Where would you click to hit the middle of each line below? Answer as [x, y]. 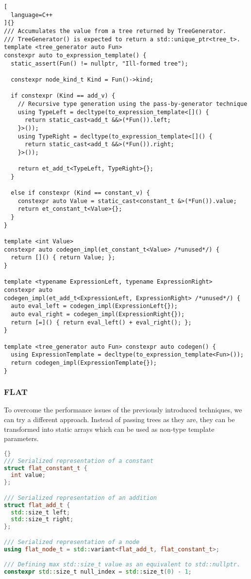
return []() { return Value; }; [63, 258]
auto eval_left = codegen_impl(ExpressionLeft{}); [94, 306]
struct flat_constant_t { [46, 468]
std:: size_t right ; [42, 519]
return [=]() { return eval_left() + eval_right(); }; [101, 322]
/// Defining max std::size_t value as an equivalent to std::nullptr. [122, 565]
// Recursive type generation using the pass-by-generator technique [133, 104]
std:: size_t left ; [41, 512]
